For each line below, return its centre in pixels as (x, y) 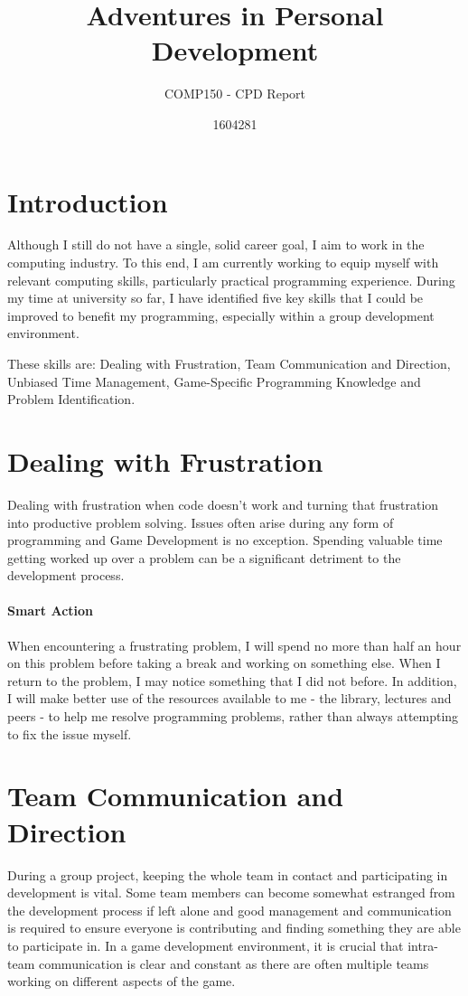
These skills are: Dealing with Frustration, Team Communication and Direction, (229, 363)
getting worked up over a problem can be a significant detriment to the (204, 557)
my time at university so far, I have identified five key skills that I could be (215, 298)
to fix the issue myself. (70, 733)
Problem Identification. (71, 399)
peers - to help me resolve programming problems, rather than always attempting (233, 716)
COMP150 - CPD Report (235, 94)
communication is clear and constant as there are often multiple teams (234, 963)
